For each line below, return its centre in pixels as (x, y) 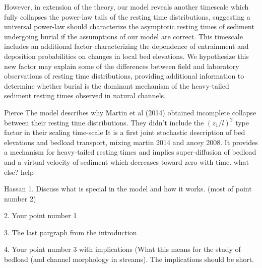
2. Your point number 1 (41, 215)
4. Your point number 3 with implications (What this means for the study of (122, 249)
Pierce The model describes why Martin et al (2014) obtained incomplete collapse (130, 112)
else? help (19, 172)
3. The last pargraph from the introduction (71, 232)
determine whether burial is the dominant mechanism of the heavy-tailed (117, 85)
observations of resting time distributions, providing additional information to (124, 76)
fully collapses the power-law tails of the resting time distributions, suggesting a (127, 16)
